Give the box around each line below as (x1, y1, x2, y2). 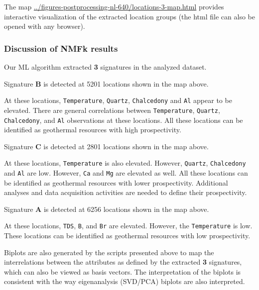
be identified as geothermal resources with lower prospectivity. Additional (4, 177, 228, 188)
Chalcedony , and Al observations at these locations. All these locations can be (4, 114, 243, 125)
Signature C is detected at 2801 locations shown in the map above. (4, 141, 209, 151)
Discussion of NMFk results (4, 42, 118, 54)
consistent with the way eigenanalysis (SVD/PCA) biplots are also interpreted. (4, 276, 245, 287)
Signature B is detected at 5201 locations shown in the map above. (4, 78, 209, 89)
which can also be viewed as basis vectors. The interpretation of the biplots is (4, 266, 241, 277)
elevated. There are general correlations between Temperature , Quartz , (4, 104, 220, 115)
